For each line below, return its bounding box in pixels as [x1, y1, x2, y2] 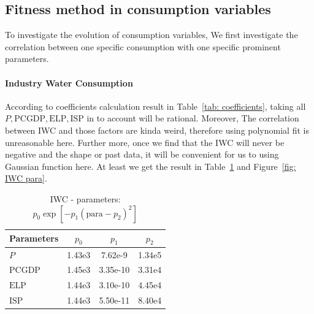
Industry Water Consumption [5, 76, 133, 89]
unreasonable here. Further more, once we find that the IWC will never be [5, 136, 285, 148]
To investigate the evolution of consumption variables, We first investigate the [5, 28, 298, 41]
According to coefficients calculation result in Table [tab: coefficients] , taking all [5, 99, 306, 112]
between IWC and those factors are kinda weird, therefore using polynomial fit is [5, 123, 309, 136]
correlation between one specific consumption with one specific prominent [5, 40, 281, 53]
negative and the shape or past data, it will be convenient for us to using [5, 148, 279, 161]
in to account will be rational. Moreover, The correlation [86, 112, 299, 124]
